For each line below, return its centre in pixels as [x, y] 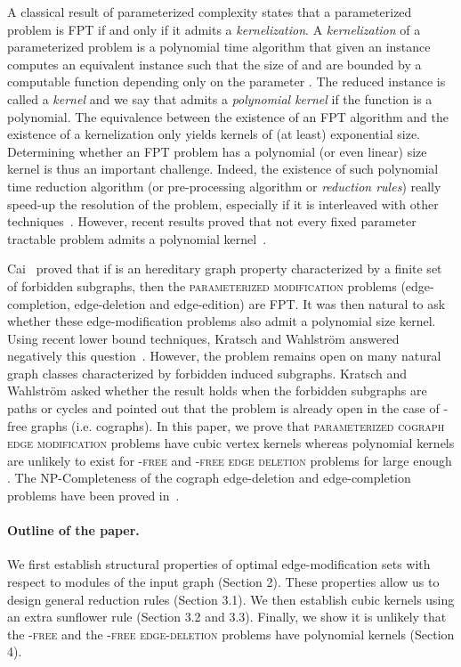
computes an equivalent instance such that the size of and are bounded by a [214, 64]
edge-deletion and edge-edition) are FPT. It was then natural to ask [260, 303]
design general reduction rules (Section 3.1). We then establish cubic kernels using [231, 599]
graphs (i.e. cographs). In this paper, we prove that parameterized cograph [238, 425]
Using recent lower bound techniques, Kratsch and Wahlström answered [203, 338]
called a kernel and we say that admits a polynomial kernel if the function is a [220, 98]
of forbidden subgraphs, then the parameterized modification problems [202, 285]
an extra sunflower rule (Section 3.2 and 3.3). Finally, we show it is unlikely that [227, 617]
